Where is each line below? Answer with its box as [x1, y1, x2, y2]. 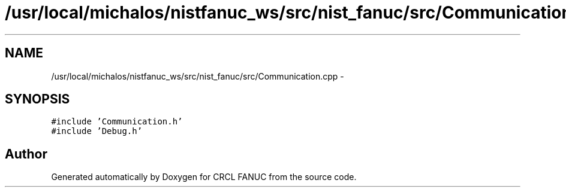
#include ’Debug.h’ [51, 126, 143, 136]
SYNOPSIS [5, 92, 70, 107]
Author [5, 146, 47, 161]
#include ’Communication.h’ [51, 117, 183, 127]
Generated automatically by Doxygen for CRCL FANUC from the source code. [51, 172, 357, 182]
